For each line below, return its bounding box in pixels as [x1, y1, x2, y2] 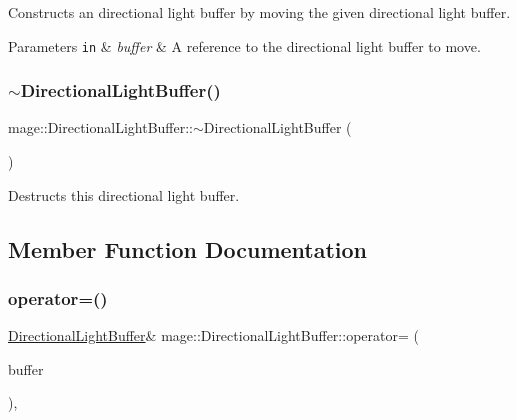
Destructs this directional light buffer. [8, 184, 240, 205]
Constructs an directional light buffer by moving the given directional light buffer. [8, 2, 511, 22]
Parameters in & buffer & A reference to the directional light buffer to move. [8, 35, 481, 56]
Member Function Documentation [8, 233, 368, 264]
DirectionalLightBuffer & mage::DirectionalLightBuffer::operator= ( [8, 325, 419, 346]
